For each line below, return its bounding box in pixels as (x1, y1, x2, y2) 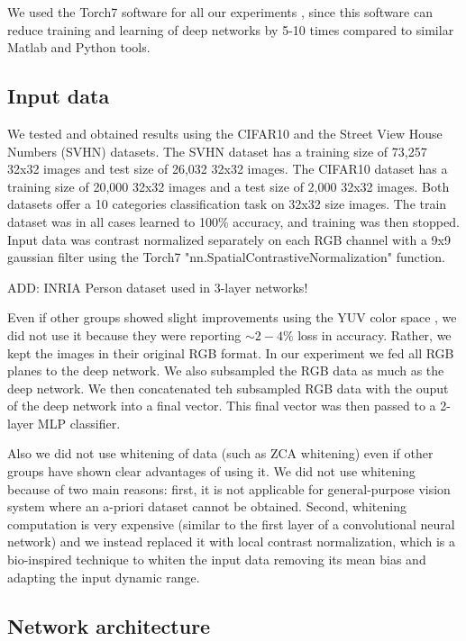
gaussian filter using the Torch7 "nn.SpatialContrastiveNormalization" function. (7, 248, 445, 266)
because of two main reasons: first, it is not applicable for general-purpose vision (7, 479, 451, 498)
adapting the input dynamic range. (7, 567, 200, 586)
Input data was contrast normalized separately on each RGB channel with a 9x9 (7, 230, 451, 248)
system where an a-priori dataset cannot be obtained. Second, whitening (7, 497, 407, 516)
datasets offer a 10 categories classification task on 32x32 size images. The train (7, 194, 447, 213)
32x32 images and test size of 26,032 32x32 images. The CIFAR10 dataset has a (7, 159, 448, 178)
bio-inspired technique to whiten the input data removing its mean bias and (7, 550, 426, 569)
